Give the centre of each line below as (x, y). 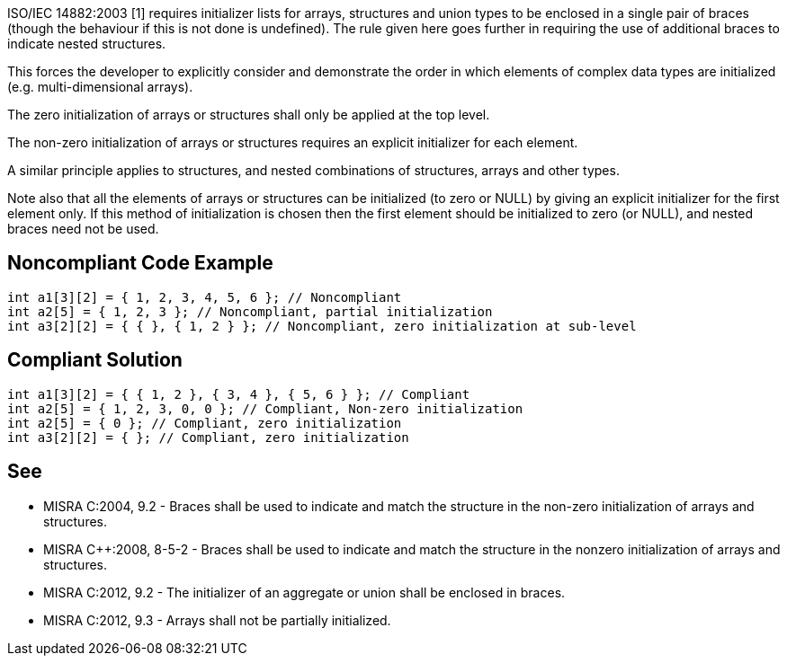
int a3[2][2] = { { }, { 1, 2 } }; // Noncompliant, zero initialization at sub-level (322, 326)
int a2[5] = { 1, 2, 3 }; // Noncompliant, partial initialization (250, 311)
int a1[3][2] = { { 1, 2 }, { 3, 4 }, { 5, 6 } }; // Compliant (239, 394)
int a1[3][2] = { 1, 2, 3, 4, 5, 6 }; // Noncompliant (205, 297)
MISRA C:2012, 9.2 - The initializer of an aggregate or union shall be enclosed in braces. (304, 592)
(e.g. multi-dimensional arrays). (100, 87)
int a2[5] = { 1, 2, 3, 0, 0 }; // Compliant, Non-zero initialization (265, 408)
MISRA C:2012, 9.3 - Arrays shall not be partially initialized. (217, 620)
